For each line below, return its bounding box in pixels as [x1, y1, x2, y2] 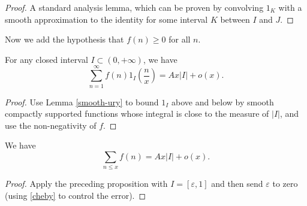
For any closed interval [5, 53, 88, 65]
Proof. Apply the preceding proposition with [5, 177, 168, 190]
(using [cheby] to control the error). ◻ [5, 189, 146, 201]
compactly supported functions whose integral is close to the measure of [5, 107, 269, 120]
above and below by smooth [171, 95, 274, 108]
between [220, 13, 250, 25]
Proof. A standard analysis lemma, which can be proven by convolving [5, 1, 264, 13]
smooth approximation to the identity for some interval [5, 13, 208, 25]
